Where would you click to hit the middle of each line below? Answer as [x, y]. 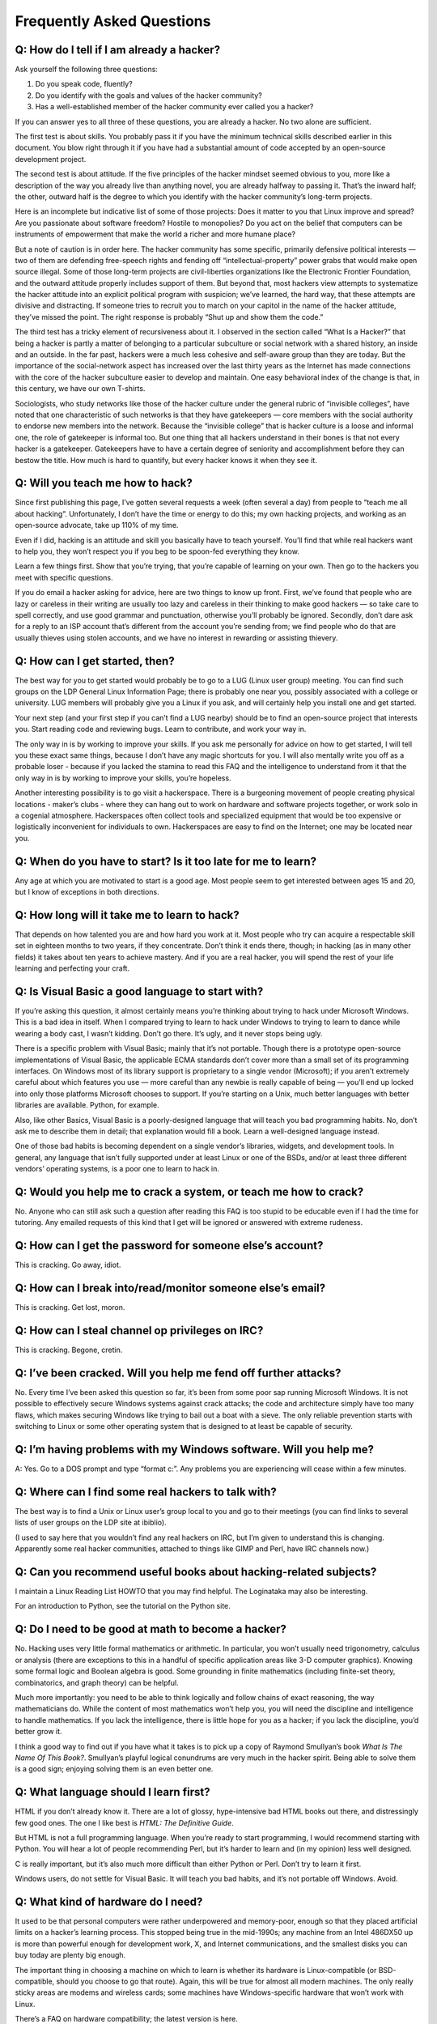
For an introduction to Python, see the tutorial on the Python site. [123, 1606]
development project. [51, 159]
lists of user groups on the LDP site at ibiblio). [91, 1523]
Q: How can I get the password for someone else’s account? [169, 1246]
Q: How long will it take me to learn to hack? [127, 915]
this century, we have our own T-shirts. [80, 389]
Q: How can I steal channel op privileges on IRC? [139, 1331]
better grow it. [38, 1732]
